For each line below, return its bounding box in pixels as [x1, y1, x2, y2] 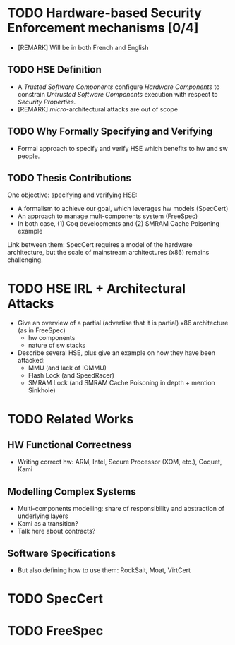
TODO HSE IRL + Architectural [7, 280, 186, 296]
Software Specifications [7, 547, 116, 559]
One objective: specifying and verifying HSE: [7, 191, 138, 199]
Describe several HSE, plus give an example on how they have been [17, 349, 215, 357]
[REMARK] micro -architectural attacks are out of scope [17, 104, 179, 114]
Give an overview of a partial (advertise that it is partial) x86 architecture [17, 319, 229, 327]
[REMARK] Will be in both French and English [17, 43, 149, 52]
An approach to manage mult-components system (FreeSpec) [17, 212, 198, 220]
